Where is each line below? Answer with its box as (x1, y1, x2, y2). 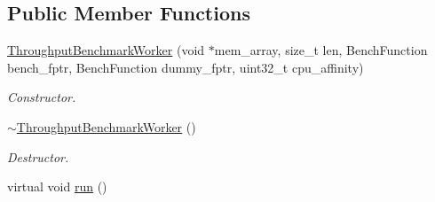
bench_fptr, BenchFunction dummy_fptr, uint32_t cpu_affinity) (7, 58, 364, 76)
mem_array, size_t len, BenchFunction (214, 41, 428, 59)
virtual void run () (7, 177, 107, 196)
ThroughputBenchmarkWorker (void (7, 41, 205, 59)
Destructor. (7, 147, 69, 166)
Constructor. (7, 88, 76, 106)
